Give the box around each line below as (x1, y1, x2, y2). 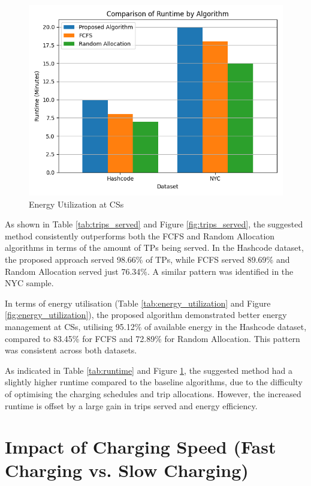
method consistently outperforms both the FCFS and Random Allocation (5, 229, 275, 242)
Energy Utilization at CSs (29, 197, 124, 210)
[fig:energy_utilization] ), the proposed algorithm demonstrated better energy (5, 308, 287, 321)
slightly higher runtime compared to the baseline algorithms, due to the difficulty (5, 376, 303, 388)
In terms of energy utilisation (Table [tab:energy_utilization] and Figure (5, 296, 271, 309)
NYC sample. (5, 277, 54, 289)
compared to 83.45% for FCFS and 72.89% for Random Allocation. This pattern (5, 332, 300, 344)
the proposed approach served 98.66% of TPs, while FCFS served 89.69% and (5, 253, 290, 265)
